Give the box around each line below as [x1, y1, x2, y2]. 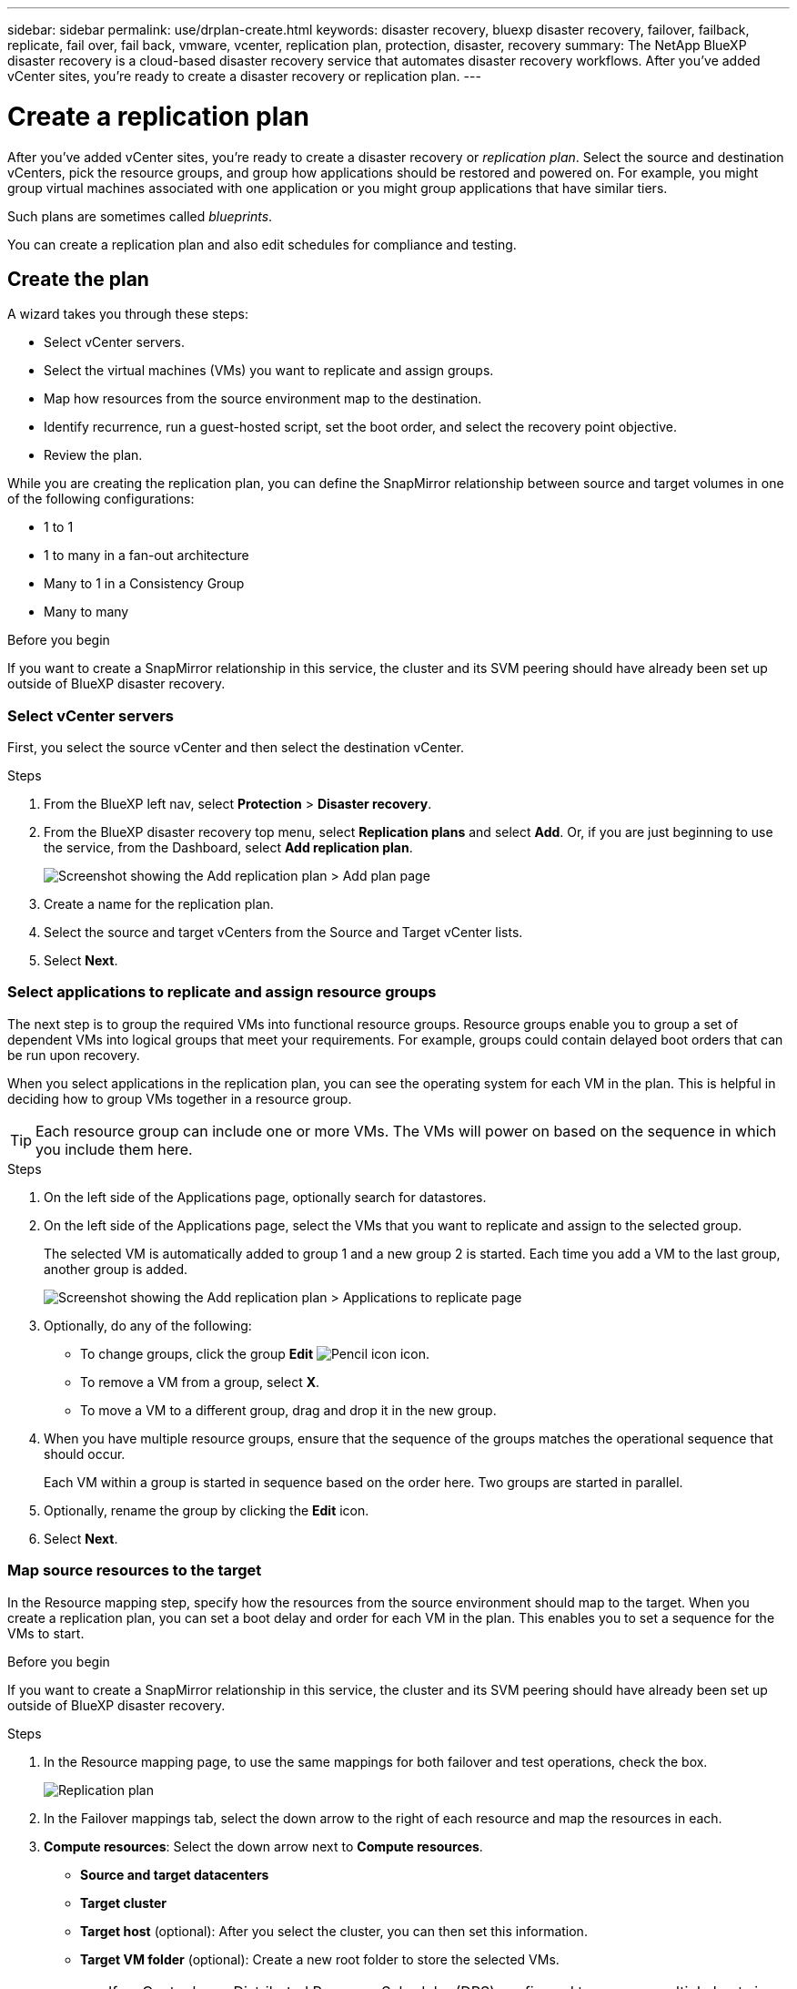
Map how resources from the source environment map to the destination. [44, 391, 482, 407]
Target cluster [80, 1894, 167, 1911]
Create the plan [7, 267, 149, 291]
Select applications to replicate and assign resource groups [7, 983, 437, 1002]
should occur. [44, 1445, 126, 1462]
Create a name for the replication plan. [44, 896, 274, 913]
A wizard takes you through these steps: [7, 306, 249, 322]
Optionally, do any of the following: [44, 1317, 252, 1333]
